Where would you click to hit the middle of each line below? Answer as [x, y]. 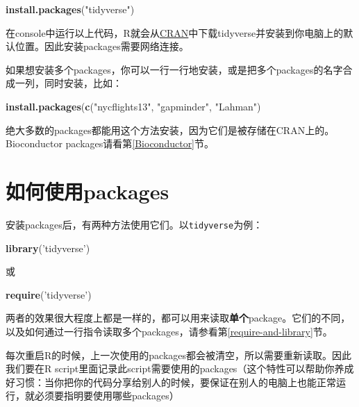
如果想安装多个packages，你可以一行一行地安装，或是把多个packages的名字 [174, 69]
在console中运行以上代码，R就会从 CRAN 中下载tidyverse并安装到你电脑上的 [175, 32]
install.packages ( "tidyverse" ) [70, 9]
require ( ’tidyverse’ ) [49, 294]
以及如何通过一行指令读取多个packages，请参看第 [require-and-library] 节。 [169, 331]
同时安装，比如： [83, 83]
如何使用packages [87, 191]
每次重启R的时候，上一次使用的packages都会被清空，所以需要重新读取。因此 [179, 355]
